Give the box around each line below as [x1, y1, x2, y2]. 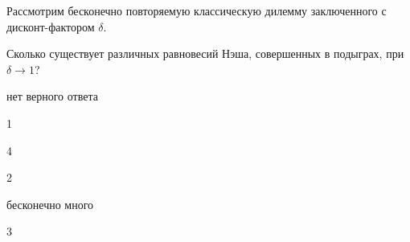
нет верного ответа [6, 88, 98, 105]
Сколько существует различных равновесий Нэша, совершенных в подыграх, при [6, 45, 404, 62]
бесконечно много [6, 195, 94, 212]
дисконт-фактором [6, 18, 95, 35]
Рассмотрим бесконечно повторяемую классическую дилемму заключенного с [6, 2, 387, 18]
